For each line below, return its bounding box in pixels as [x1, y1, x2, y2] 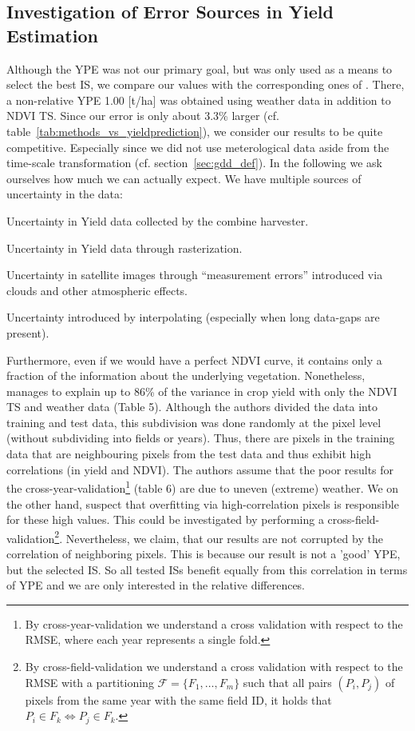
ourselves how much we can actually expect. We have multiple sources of [6, 170, 362, 186]
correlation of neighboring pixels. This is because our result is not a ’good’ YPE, [6, 545, 401, 561]
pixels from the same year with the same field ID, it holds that [25, 691, 332, 708]
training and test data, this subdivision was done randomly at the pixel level [6, 413, 381, 430]
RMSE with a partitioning [25, 673, 154, 690]
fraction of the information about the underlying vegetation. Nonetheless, [6, 367, 366, 384]
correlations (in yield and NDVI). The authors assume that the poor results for [6, 461, 394, 477]
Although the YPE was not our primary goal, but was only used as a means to [6, 60, 393, 77]
